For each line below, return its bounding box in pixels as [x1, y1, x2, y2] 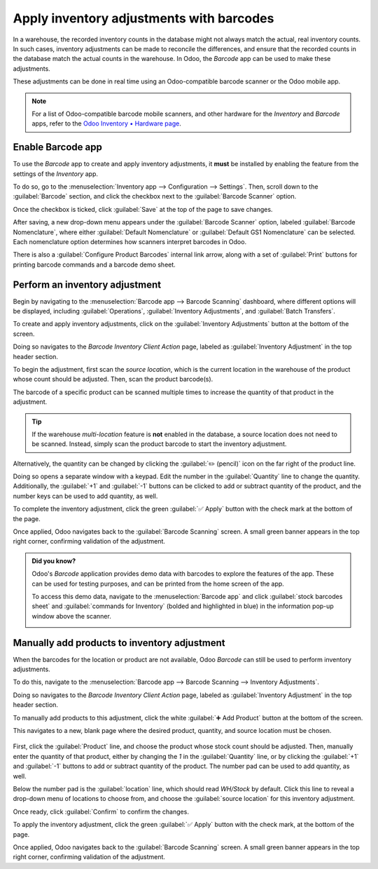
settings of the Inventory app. [13, 169, 98, 178]
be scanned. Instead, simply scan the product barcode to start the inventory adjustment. [31, 440, 287, 448]
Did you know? [31, 556, 76, 565]
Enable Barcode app [13, 141, 103, 154]
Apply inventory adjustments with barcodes [13, 11, 274, 26]
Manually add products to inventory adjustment [13, 637, 225, 649]
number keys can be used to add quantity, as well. [13, 492, 158, 500]
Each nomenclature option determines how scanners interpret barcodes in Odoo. [13, 237, 247, 245]
